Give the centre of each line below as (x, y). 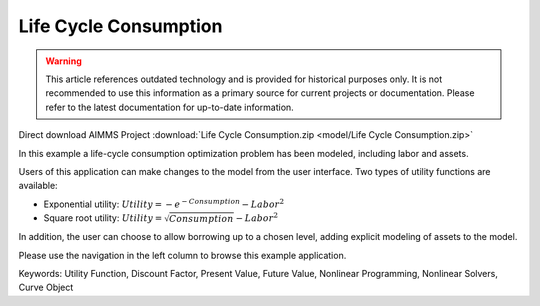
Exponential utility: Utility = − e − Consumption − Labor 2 (164, 203)
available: (38, 186)
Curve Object (46, 287)
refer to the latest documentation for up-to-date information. (169, 107)
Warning (63, 61)
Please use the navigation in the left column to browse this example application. (182, 255)
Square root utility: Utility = (103, 218)
